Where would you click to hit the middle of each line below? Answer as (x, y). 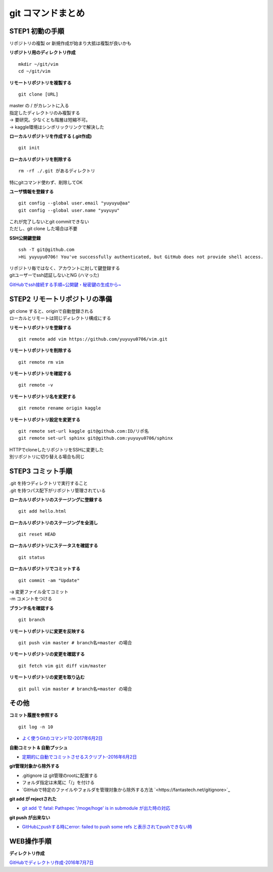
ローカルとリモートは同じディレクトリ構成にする (60, 318)
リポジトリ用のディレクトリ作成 (42, 53)
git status (32, 557)
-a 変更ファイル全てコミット (39, 592)
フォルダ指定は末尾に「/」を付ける (58, 782)
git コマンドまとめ (47, 13)
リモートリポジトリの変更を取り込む (47, 677)
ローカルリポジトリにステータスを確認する (54, 546)
